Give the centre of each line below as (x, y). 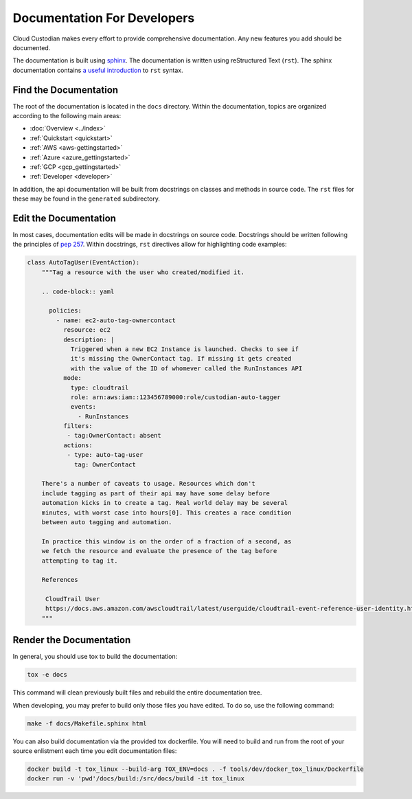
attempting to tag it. (80, 561)
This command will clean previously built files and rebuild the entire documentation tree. (137, 693)
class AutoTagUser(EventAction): (83, 262)
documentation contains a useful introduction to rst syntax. (98, 70)
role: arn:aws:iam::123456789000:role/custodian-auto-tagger (175, 397)
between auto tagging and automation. (107, 522)
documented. (32, 47)
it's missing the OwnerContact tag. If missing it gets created (181, 359)
